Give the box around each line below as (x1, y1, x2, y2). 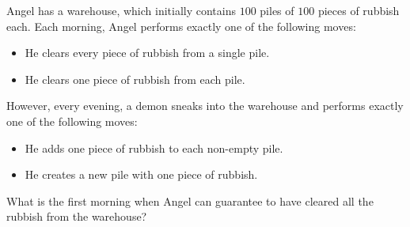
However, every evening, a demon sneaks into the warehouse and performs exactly (6, 97, 404, 114)
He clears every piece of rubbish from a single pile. (25, 44, 270, 61)
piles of (260, 2, 294, 18)
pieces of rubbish (317, 2, 400, 18)
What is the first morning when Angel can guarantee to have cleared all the (6, 192, 374, 209)
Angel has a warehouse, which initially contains (6, 2, 236, 18)
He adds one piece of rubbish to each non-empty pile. (25, 139, 283, 156)
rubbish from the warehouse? (6, 208, 147, 225)
